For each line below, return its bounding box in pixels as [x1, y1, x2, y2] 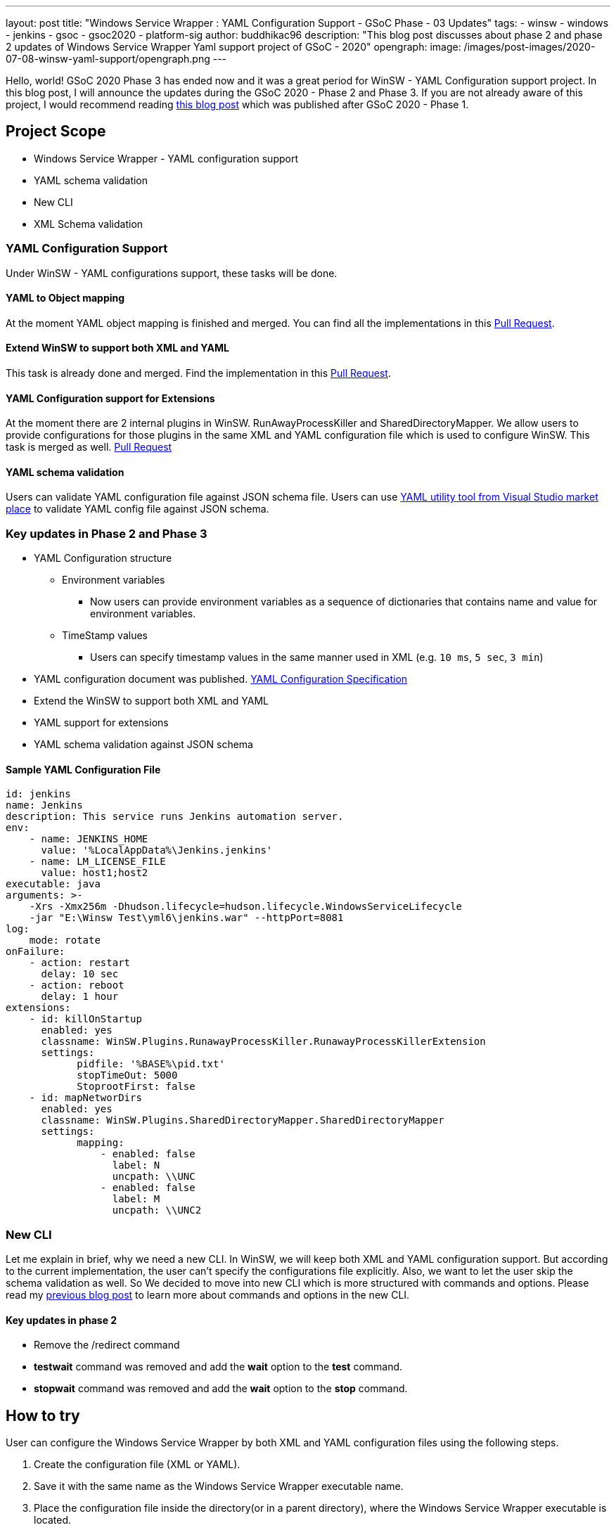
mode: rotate [29, 934, 101, 946]
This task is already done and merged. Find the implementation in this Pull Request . [6, 367, 391, 380]
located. [34, 1514, 71, 1526]
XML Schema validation [34, 217, 143, 230]
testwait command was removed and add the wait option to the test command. [34, 1361, 403, 1373]
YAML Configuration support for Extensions [6, 392, 215, 404]
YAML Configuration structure [34, 552, 172, 565]
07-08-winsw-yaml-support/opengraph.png [6, 53, 210, 65]
